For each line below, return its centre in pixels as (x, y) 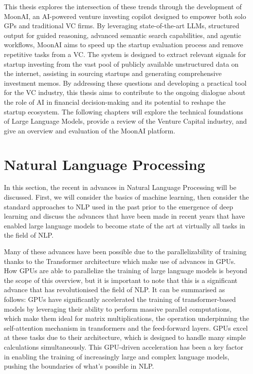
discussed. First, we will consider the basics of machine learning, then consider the (126, 197)
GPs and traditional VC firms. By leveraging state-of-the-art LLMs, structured (122, 26)
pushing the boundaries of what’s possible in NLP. (79, 366)
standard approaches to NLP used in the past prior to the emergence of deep (119, 206)
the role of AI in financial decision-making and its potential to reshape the (115, 102)
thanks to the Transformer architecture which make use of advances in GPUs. (120, 261)
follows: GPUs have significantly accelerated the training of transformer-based (120, 299)
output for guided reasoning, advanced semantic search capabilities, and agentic (123, 35)
